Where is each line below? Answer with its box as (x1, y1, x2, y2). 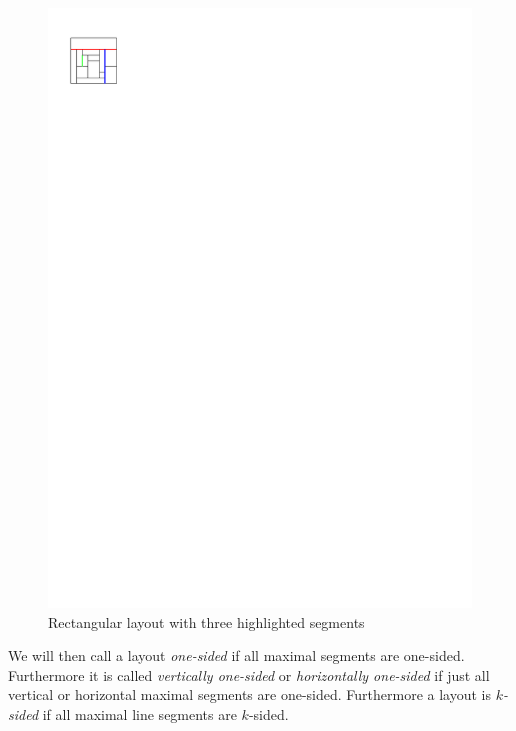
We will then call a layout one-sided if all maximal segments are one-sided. (8, 645, 465, 666)
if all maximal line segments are (42, 703, 237, 724)
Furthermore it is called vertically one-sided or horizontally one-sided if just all (8, 664, 490, 685)
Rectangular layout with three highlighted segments (48, 611, 365, 632)
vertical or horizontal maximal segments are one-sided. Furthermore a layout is (8, 684, 491, 705)
